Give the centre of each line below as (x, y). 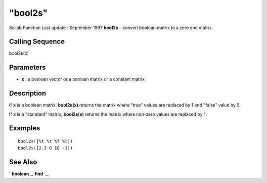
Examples (25, 128)
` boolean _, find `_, (29, 174)
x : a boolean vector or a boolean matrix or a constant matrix (83, 79)
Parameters (27, 67)
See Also (23, 162)
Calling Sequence (37, 42)
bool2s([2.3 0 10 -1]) (45, 148)
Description (28, 93)
